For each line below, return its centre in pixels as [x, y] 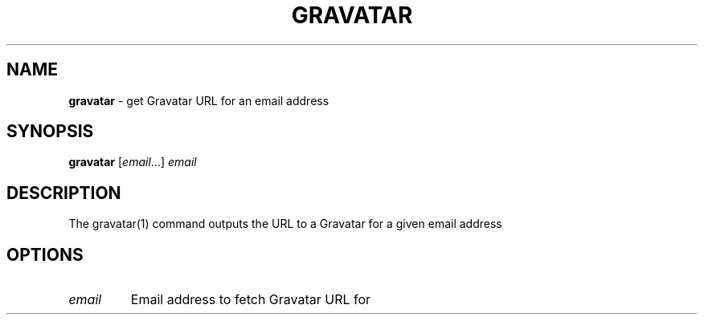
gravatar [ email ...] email [133, 162]
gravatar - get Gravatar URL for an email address [199, 100]
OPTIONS [45, 254]
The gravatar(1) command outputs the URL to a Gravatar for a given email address [285, 224]
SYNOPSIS [50, 132]
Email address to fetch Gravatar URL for [251, 300]
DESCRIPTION [64, 193]
